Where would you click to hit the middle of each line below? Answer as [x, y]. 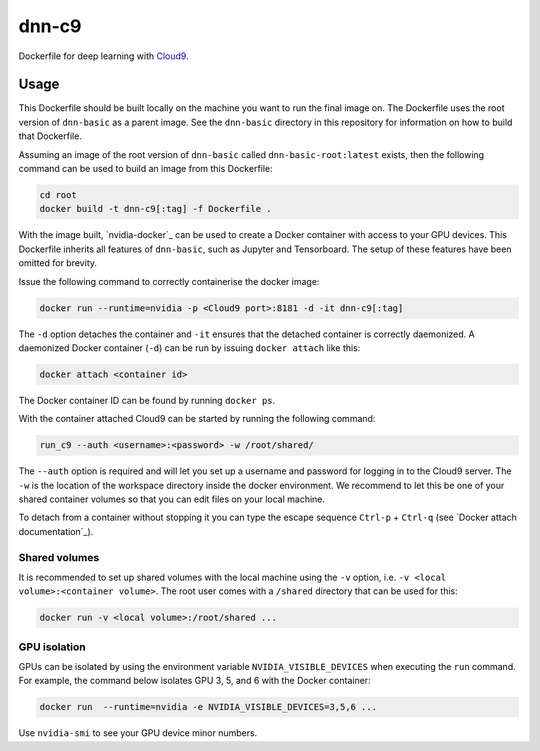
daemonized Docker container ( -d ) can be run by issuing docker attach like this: [189, 347]
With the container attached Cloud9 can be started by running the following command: [197, 419]
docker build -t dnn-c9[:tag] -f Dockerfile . [155, 209]
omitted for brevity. [58, 263]
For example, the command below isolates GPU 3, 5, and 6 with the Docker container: [194, 681]
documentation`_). [56, 531]
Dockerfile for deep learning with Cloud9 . [103, 56]
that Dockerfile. [50, 136]
